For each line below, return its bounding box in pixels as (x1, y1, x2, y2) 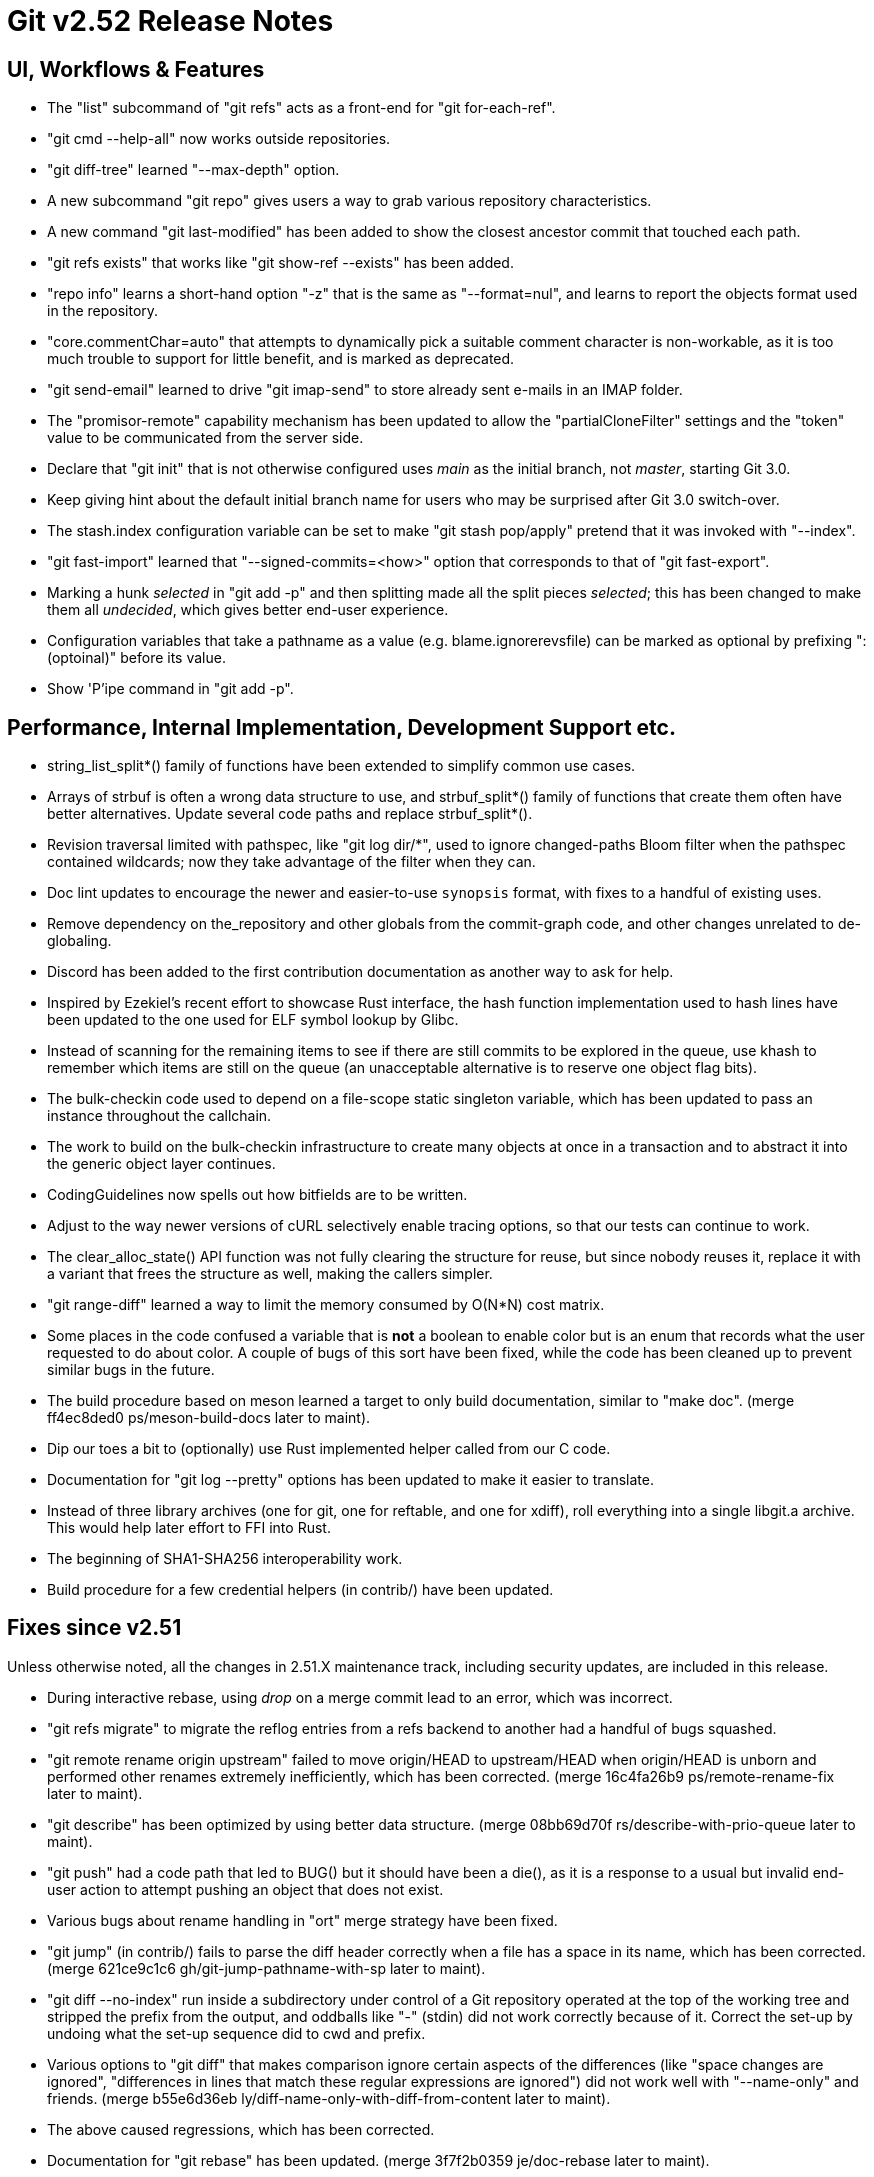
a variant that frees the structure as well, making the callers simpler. (47, 1265, 493, 1283)
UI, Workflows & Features (7, 56, 265, 82)
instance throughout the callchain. (47, 1107, 272, 1125)
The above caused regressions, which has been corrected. (47, 2120, 435, 2138)
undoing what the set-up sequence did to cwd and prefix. (47, 2024, 426, 2042)
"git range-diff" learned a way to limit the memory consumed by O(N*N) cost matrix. (47, 1296, 605, 1314)
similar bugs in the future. (47, 1361, 215, 1379)
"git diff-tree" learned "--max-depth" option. (47, 161, 340, 179)
